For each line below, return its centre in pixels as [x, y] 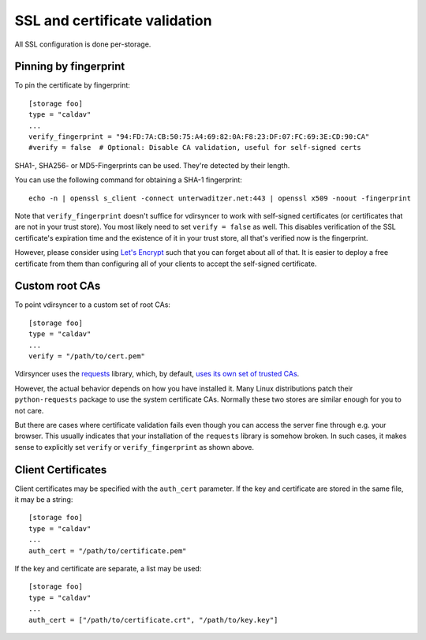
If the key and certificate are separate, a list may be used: [108, 568]
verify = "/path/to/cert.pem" [87, 356]
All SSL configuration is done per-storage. [83, 44]
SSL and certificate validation [113, 21]
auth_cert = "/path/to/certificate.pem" [108, 551]
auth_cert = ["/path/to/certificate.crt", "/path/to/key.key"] [153, 620]
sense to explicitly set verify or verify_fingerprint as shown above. [135, 447]
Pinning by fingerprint [70, 67]
